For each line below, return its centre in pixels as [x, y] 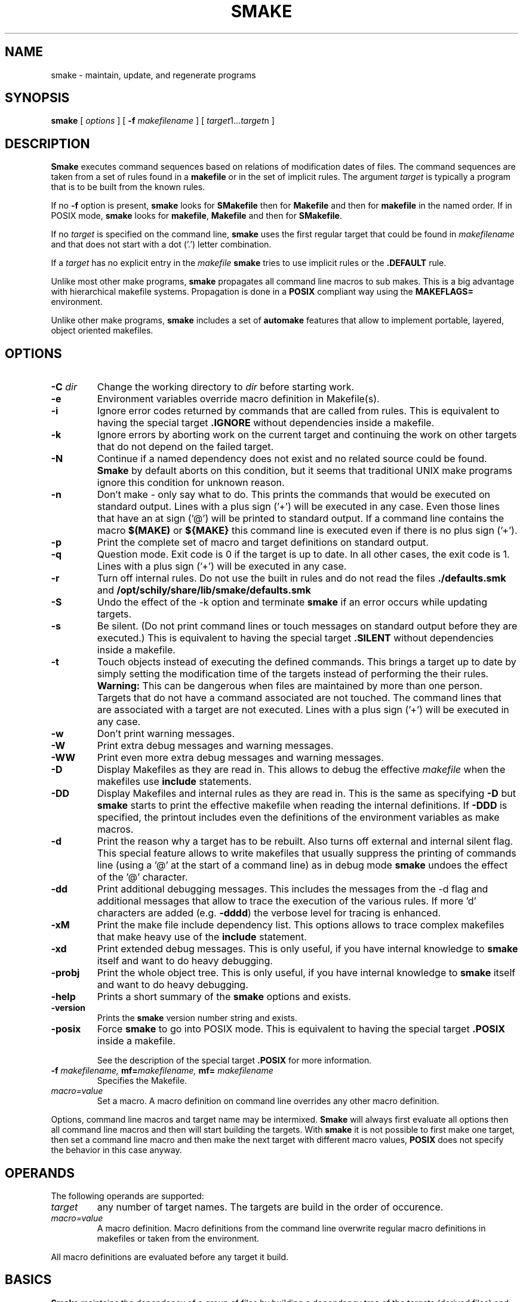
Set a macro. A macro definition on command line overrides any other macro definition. [268, 1101]
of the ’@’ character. [142, 877]
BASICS [28, 1280]
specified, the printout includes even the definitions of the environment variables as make [298, 817]
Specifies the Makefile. [142, 1081]
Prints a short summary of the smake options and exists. [224, 997]
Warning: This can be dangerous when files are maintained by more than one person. [290, 686]
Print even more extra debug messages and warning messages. [240, 758]
